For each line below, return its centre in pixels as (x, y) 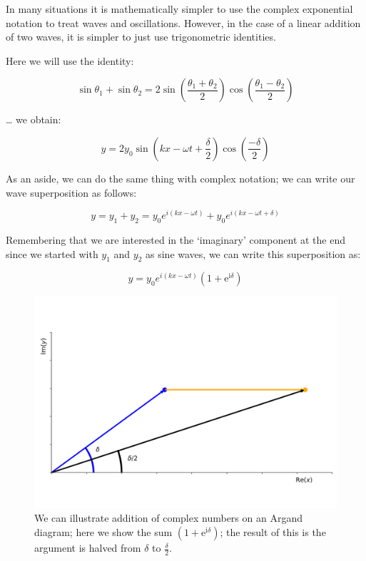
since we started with (52, 253)
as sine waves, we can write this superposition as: (253, 253)
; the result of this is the (273, 532)
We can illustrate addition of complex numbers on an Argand (168, 518)
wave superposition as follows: (71, 192)
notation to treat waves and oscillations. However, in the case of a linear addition (183, 22)
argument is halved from (88, 548)
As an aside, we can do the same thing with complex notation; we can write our (181, 178)
